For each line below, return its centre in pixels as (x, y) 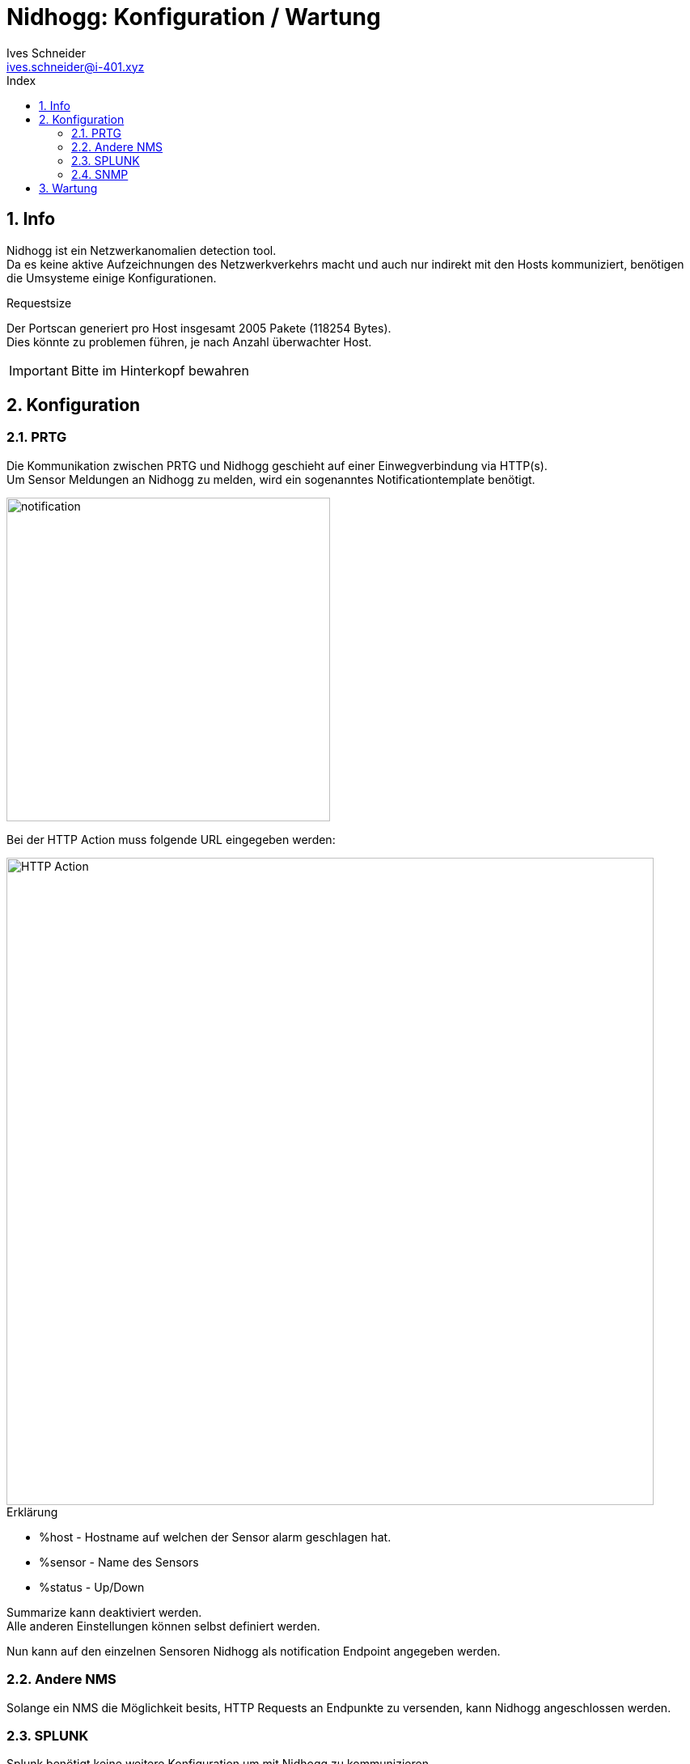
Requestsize (39, 303)
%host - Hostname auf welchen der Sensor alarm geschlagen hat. (215, 1537)
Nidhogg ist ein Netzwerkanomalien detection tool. (142, 250)
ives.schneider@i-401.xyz (76, 66)
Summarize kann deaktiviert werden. (104, 1612)
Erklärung (32, 1512)
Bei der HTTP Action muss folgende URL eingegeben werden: (171, 839)
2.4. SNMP (100, 174)
